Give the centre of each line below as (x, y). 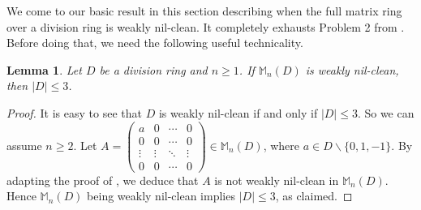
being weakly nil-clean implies (161, 196)
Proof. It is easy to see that (74, 112)
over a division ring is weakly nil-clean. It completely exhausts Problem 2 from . (206, 26)
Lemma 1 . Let (44, 69)
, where (281, 145)
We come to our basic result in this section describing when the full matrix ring (204, 11)
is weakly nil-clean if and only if (238, 112)
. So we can (386, 112)
